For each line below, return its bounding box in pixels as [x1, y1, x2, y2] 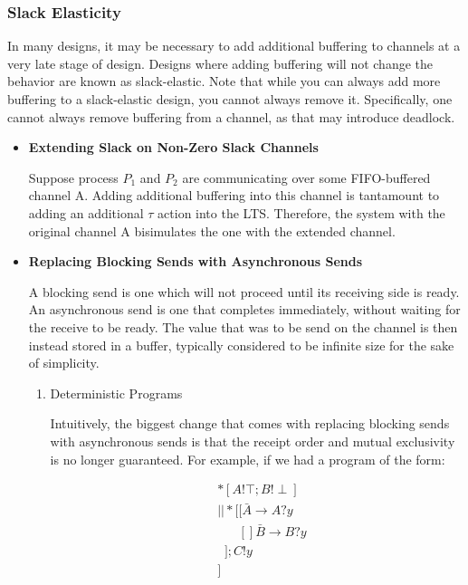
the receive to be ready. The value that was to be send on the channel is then [28, 317, 458, 336]
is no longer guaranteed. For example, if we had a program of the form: [50, 449, 445, 468]
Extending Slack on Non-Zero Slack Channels [28, 138, 319, 157]
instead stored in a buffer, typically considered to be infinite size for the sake [28, 335, 454, 354]
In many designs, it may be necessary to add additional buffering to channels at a [7, 36, 461, 55]
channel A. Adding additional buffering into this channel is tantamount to [28, 186, 440, 205]
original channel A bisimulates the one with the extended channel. [28, 221, 396, 240]
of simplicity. [28, 353, 100, 372]
